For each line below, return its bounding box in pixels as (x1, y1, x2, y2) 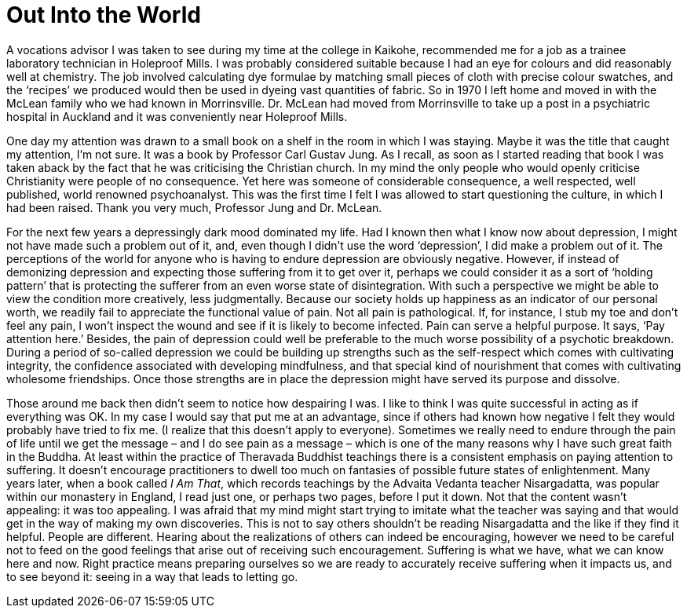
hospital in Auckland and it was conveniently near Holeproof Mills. (6, 109, 348, 123)
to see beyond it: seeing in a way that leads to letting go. (6, 569, 298, 583)
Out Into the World (6, 2, 201, 28)
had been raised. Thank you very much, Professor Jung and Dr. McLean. (6, 200, 382, 214)
